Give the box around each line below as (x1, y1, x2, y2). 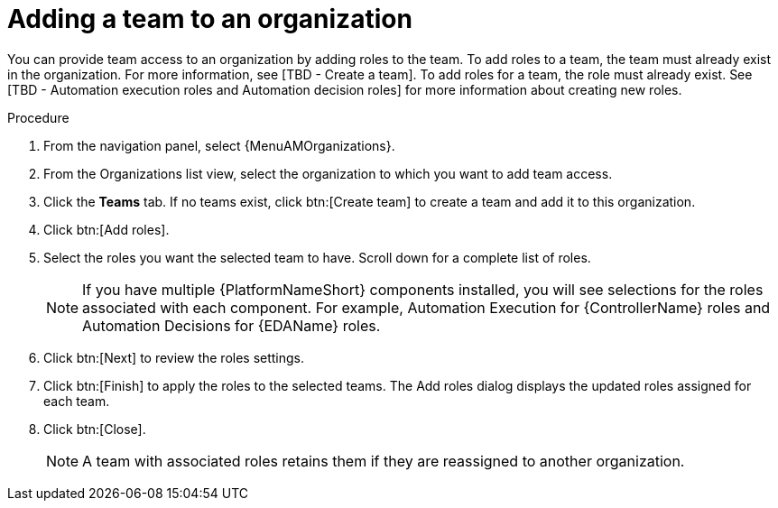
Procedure (7, 109, 69, 125)
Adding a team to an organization (7, 4, 412, 34)
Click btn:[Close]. (43, 420, 146, 437)
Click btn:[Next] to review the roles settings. (43, 349, 305, 365)
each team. (43, 393, 110, 409)
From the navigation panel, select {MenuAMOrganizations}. (43, 137, 395, 153)
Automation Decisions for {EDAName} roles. (82, 316, 381, 335)
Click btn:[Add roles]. (43, 221, 170, 237)
